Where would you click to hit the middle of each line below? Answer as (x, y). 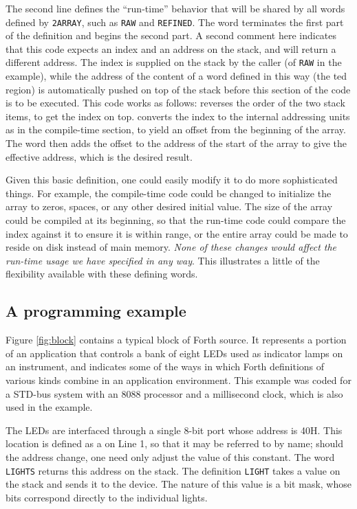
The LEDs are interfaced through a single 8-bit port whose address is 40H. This (174, 430)
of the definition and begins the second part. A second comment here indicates (171, 35)
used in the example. (49, 407)
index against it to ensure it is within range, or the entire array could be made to (177, 233)
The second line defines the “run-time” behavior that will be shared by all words (175, 8)
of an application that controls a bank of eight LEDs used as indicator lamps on (174, 353)
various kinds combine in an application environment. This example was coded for (178, 380)
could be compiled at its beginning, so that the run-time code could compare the (176, 220)
